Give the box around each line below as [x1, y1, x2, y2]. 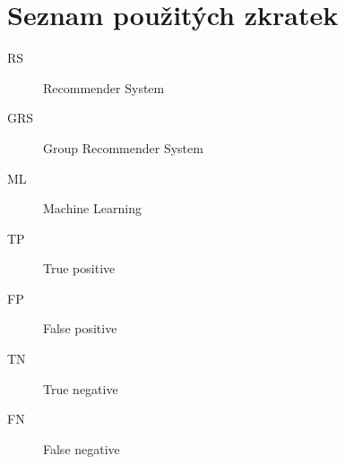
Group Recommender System [43, 138, 203, 157]
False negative [43, 439, 120, 458]
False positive [43, 319, 117, 338]
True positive [43, 259, 116, 278]
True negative [43, 379, 118, 398]
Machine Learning [43, 199, 142, 218]
